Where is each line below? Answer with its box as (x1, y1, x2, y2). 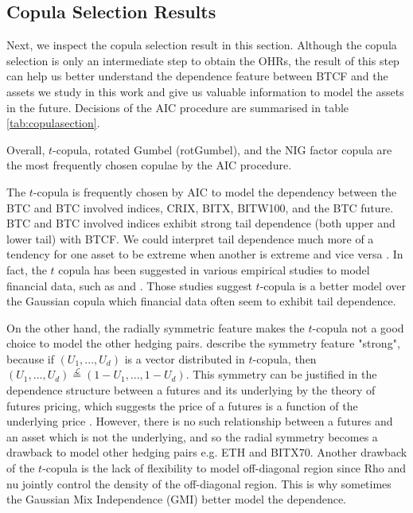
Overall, (6, 141, 45, 157)
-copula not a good (312, 319, 404, 336)
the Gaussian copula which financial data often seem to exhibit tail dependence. (6, 293, 396, 309)
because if (6, 350, 54, 367)
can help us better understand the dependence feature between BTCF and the (6, 68, 388, 84)
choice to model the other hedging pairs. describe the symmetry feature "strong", (6, 335, 400, 352)
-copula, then (252, 350, 317, 367)
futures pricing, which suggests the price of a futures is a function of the (6, 397, 358, 414)
